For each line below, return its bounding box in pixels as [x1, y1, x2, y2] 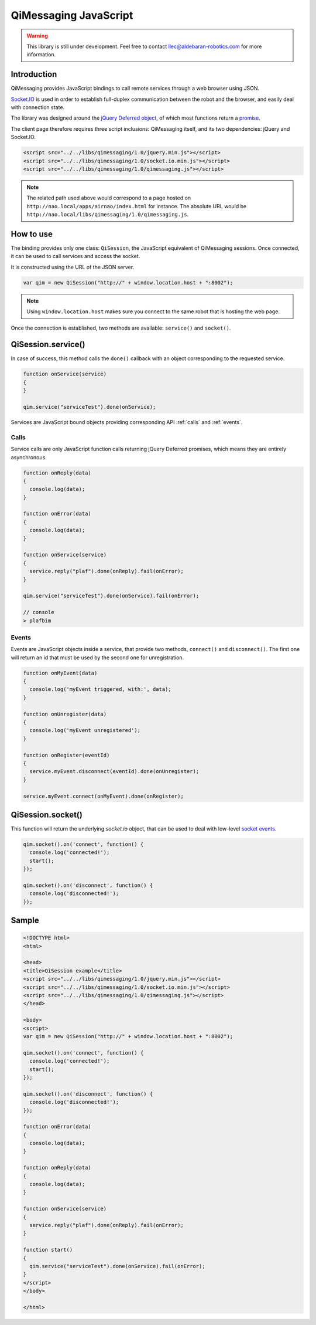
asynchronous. [11, 453, 47, 460]
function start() [23, 1246, 73, 1253]
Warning [26, 32, 48, 39]
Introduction [11, 69, 57, 79]
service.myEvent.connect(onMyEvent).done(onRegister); [23, 792, 184, 799]
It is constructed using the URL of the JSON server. [11, 263, 135, 270]
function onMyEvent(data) [23, 669, 98, 676]
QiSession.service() [11, 340, 85, 350]
